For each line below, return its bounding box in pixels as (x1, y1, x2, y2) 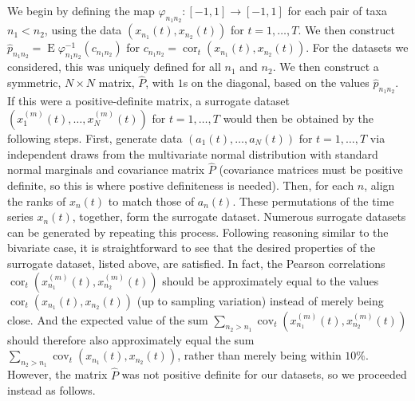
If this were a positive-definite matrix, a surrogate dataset (7, 92, 290, 109)
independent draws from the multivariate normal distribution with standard (7, 145, 378, 162)
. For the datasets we (306, 39, 409, 56)
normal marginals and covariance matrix (7, 161, 205, 178)
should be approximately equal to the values (162, 272, 379, 289)
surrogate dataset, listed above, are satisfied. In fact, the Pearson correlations (7, 254, 385, 271)
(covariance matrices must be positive (219, 161, 403, 178)
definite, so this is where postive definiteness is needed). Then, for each (7, 177, 354, 194)
